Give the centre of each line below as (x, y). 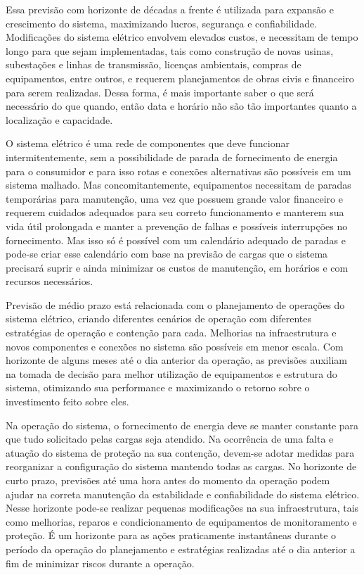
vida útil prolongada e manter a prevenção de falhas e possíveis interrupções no (177, 226)
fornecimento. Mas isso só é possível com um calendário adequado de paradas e (176, 240)
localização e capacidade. (59, 119)
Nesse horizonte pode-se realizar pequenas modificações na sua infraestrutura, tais (182, 508)
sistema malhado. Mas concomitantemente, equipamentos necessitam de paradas (178, 185)
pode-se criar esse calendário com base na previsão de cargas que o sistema (167, 254)
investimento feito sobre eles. (67, 402)
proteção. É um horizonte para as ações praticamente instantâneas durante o (171, 535)
